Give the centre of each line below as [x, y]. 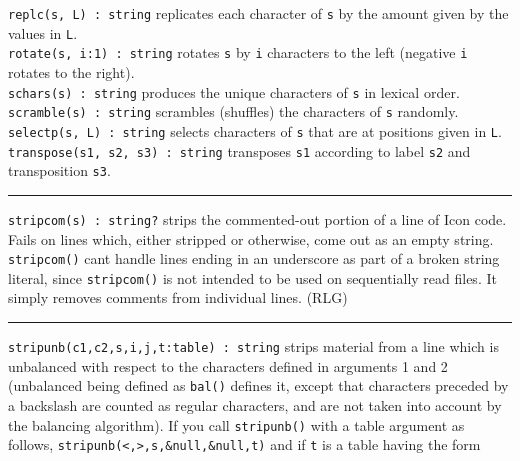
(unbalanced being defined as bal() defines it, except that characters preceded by [258, 385]
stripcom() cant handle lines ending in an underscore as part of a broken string [254, 258]
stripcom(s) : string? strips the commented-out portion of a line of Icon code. [257, 218]
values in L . [43, 32]
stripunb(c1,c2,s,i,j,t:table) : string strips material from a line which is [253, 346]
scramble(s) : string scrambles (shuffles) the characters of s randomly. [233, 111]
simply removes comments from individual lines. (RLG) [178, 297]
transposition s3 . [59, 170]
